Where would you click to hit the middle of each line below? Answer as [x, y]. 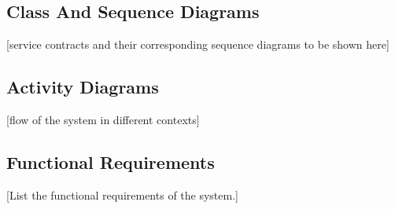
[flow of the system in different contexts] [103, 119]
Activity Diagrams [83, 87]
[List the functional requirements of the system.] [122, 194]
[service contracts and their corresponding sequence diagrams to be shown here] [198, 44]
